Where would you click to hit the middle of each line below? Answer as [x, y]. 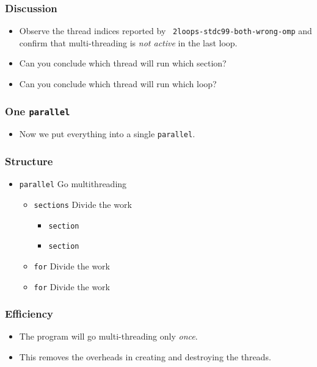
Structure [29, 161]
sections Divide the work [83, 204]
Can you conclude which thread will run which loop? [118, 84]
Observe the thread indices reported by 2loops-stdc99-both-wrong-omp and [166, 31]
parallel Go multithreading [73, 184]
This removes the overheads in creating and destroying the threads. [145, 357]
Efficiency [29, 314]
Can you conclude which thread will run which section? [123, 63]
